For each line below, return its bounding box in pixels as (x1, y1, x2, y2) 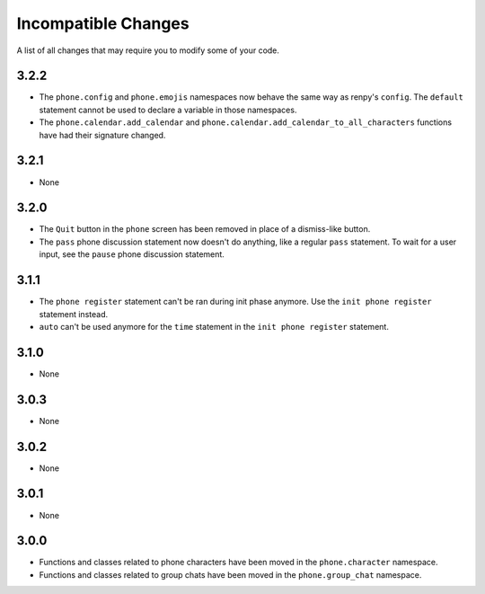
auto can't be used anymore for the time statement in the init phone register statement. (39, 321, 390, 332)
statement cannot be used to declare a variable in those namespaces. (39, 104, 297, 115)
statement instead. (39, 308, 108, 319)
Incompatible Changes (16, 13, 190, 33)
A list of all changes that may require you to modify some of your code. (16, 45, 280, 56)
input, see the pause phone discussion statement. (39, 249, 225, 260)
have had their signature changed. (39, 129, 166, 140)
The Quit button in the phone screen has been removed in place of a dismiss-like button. (39, 224, 371, 235)
